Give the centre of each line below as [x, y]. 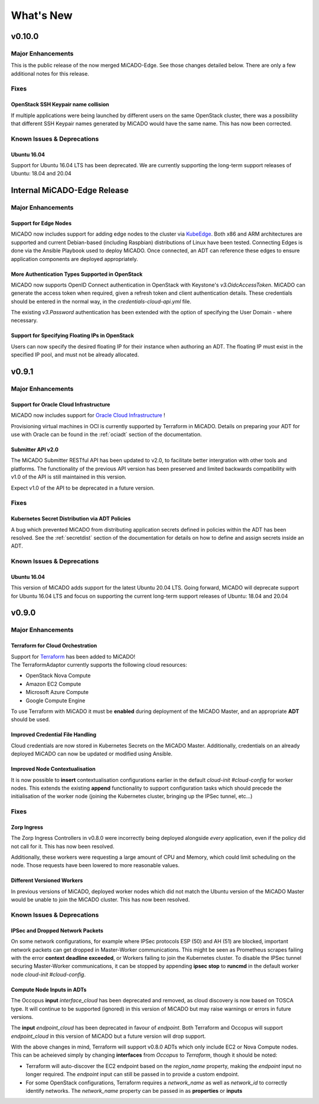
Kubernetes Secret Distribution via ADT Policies [71, 519]
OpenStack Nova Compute [58, 676]
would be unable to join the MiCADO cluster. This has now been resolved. [100, 900]
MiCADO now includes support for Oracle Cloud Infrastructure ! [88, 415]
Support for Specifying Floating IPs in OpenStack [72, 336]
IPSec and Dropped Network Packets [57, 930]
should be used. [30, 719]
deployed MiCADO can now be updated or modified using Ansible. [92, 754]
